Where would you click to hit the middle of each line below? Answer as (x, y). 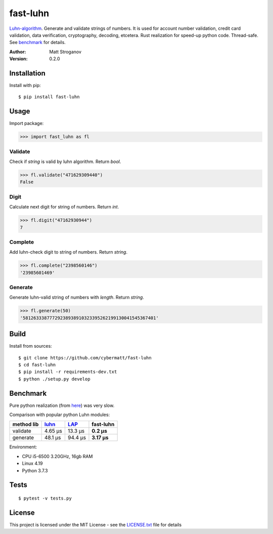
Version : (18, 59)
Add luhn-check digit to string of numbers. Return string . (69, 252)
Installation (27, 73)
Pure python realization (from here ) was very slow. (62, 405)
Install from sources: (31, 346)
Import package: (27, 124)
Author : (18, 52)
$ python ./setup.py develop (54, 379)
